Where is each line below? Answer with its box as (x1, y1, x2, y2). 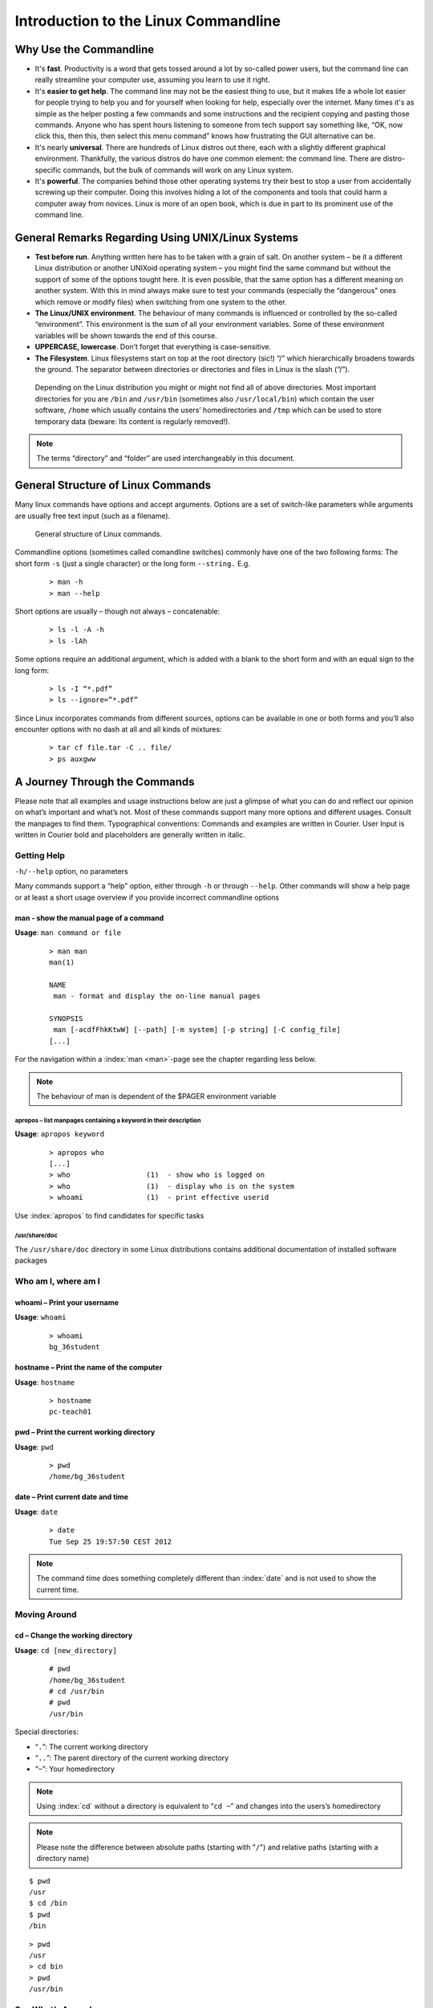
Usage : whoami (14, 1312, 67, 1322)
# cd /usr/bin (49, 1687, 104, 1696)
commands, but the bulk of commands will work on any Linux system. (63, 165, 294, 174)
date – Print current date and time (14, 1492, 128, 1502)
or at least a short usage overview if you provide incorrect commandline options (14, 892, 280, 902)
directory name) (36, 1854, 90, 1863)
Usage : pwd (14, 1442, 54, 1451)
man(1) (49, 958, 75, 967)
